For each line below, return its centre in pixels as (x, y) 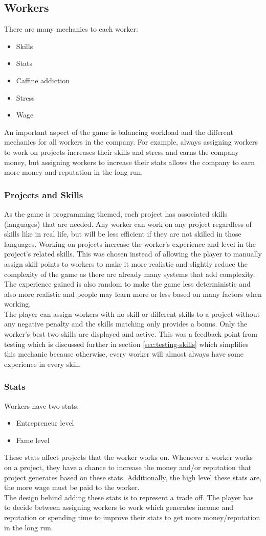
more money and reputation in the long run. (74, 172)
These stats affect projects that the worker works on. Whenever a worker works (129, 457)
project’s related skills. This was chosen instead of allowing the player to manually (133, 254)
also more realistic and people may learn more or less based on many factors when (133, 294)
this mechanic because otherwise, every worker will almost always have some (124, 354)
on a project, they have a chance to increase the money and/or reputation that (128, 467)
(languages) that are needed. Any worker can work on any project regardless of (128, 224)
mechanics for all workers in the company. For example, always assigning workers (131, 142)
